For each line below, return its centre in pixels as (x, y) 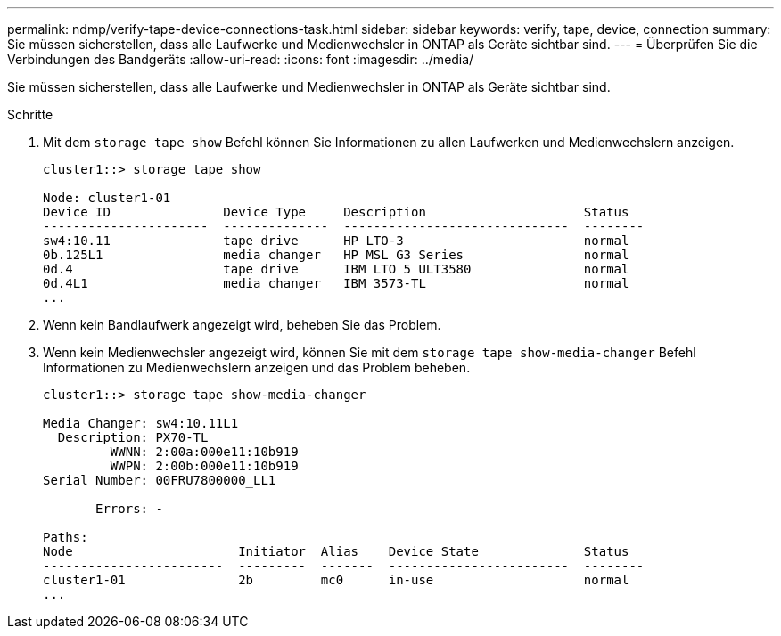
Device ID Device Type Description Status (336, 212)
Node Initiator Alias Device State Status (336, 551)
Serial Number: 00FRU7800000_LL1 (160, 480)
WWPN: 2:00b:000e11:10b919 (204, 466)
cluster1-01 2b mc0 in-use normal (336, 580)
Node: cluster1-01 (107, 198)
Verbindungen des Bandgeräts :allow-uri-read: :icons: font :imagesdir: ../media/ (241, 59)
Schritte (30, 114)
